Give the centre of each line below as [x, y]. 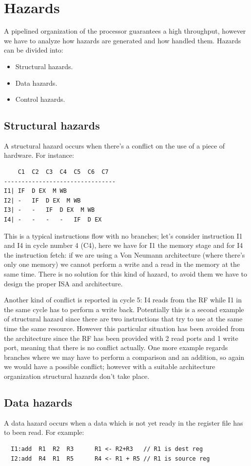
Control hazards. [40, 99]
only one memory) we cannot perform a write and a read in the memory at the [122, 264]
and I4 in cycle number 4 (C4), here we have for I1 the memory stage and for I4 [124, 245]
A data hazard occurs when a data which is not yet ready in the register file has [124, 422]
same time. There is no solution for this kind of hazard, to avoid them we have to [125, 274]
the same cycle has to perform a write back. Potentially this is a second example [124, 309]
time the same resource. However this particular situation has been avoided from [124, 328]
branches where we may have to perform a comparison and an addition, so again [124, 357]
